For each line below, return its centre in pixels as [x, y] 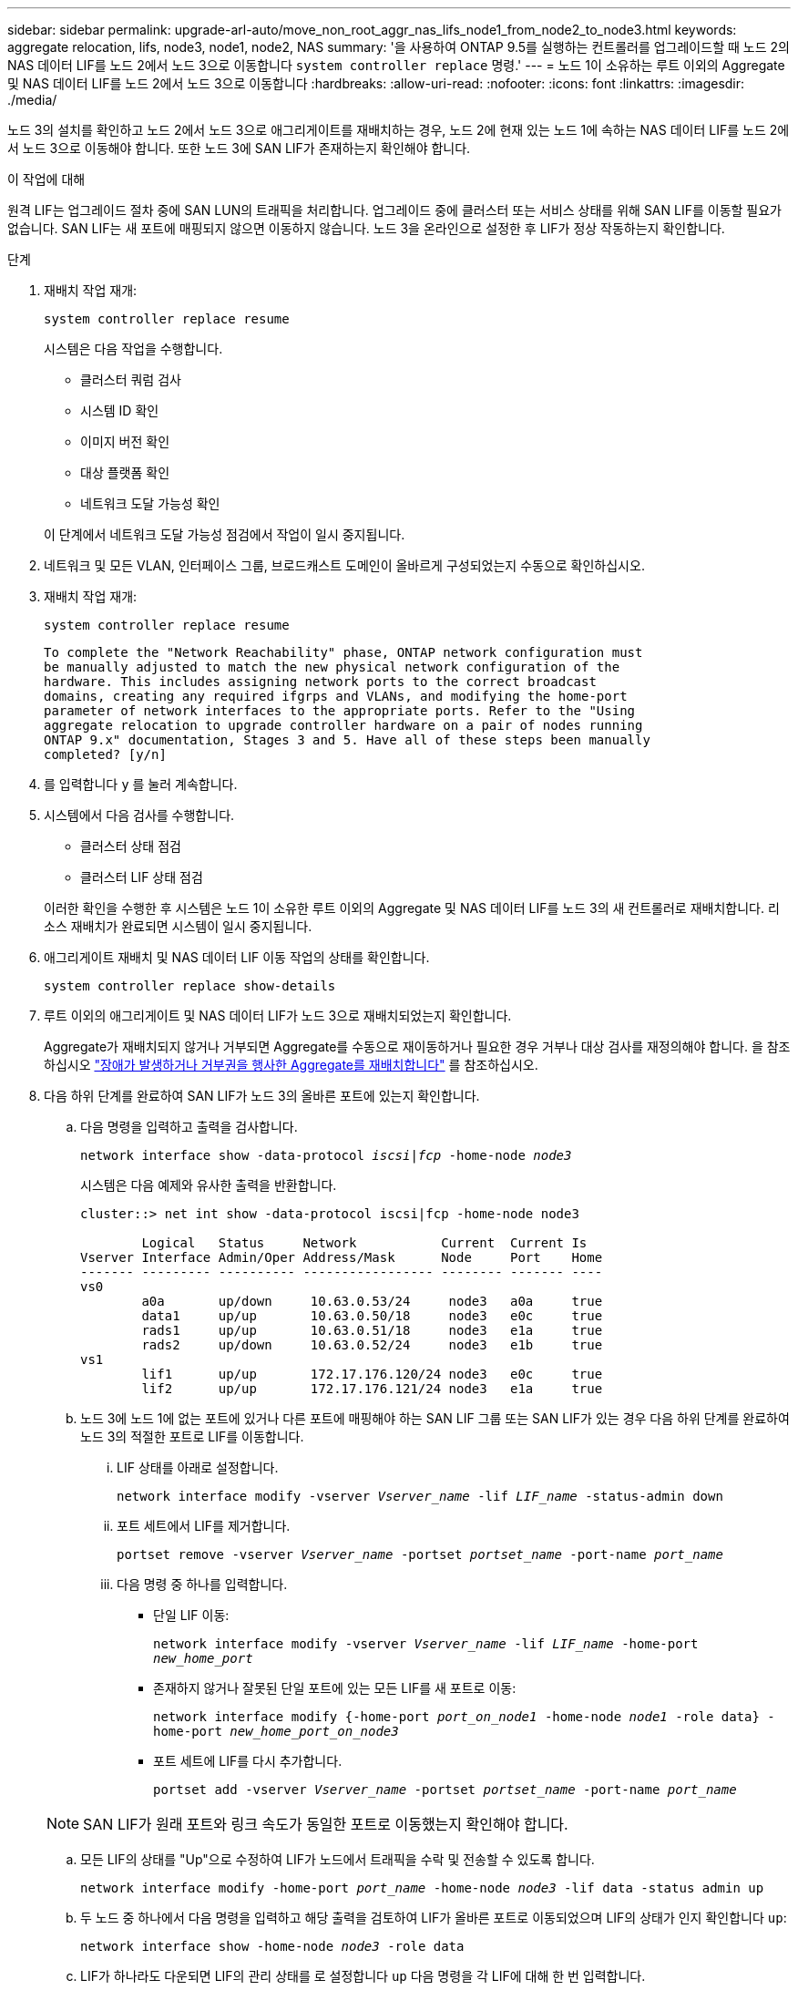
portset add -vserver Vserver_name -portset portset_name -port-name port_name [445, 1790]
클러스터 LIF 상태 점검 [142, 877]
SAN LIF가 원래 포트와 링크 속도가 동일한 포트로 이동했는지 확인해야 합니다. [326, 1824]
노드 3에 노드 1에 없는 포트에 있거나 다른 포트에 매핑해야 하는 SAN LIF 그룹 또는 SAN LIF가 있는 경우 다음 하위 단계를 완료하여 [435, 1418]
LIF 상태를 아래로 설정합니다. [198, 1467]
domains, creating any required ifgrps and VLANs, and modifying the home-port [336, 696]
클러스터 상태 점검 [131, 846]
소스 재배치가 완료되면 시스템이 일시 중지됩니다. [178, 926]
